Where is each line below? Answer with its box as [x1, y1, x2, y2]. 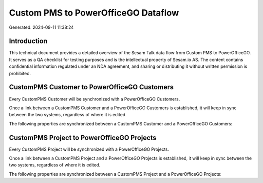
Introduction [9, 37, 48, 45]
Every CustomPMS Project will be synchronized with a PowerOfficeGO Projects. [9, 146, 169, 152]
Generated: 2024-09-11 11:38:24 [9, 24, 74, 30]
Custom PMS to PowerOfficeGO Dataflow [9, 7, 179, 18]
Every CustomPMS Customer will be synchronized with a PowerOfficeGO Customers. [9, 96, 180, 102]
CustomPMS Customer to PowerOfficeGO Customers [9, 83, 174, 91]
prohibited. [9, 70, 31, 76]
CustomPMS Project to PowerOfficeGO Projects [9, 133, 157, 142]
